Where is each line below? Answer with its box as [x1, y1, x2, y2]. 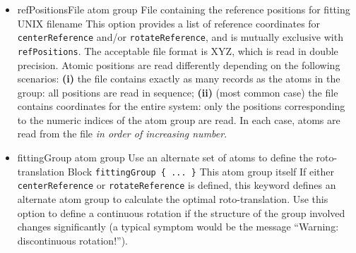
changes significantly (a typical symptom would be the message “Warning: [17, 219, 339, 234]
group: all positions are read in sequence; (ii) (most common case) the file [17, 85, 338, 99]
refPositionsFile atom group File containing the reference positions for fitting [17, 2, 350, 16]
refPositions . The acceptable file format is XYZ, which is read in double [17, 43, 338, 58]
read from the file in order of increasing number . [17, 126, 227, 141]
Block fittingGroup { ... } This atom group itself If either [67, 163, 335, 178]
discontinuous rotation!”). [17, 233, 128, 247]
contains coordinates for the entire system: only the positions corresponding [17, 99, 345, 113]
